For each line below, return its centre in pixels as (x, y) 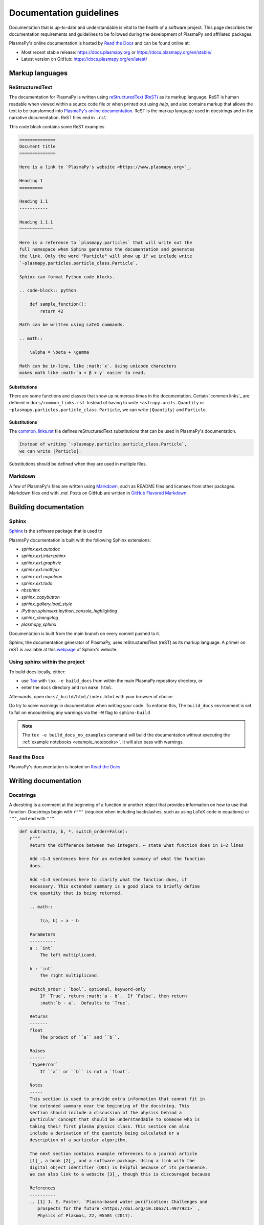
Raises (37, 1051)
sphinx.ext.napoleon (42, 576)
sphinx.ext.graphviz (41, 563)
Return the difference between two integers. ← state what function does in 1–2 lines (137, 845)
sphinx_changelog (40, 617)
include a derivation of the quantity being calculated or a (104, 1133)
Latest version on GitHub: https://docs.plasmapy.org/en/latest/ (84, 59)
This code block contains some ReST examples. (57, 126)
